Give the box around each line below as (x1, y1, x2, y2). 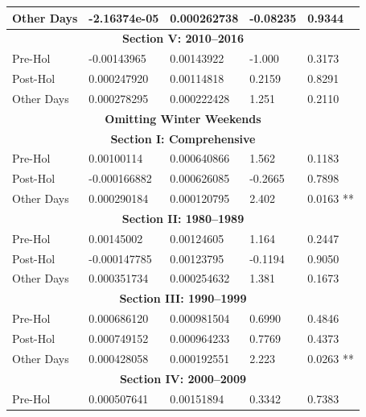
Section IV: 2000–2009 (119, 370, 246, 386)
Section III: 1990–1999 (119, 290, 247, 307)
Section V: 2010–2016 (121, 30, 244, 47)
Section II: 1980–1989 (121, 209, 245, 226)
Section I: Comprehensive (110, 130, 256, 147)
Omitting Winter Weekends (105, 109, 261, 126)
